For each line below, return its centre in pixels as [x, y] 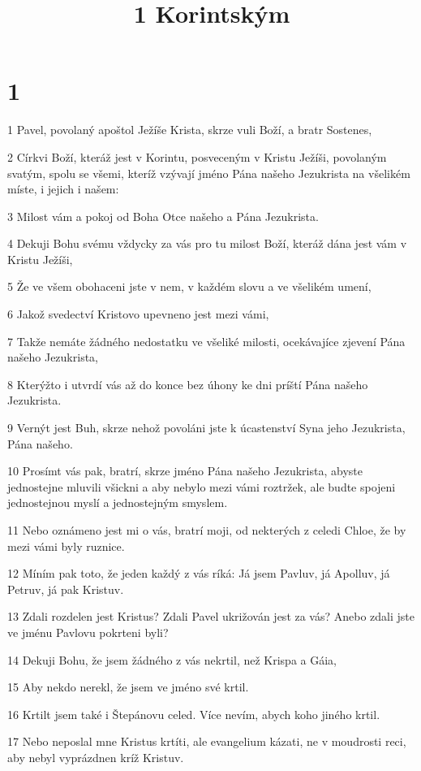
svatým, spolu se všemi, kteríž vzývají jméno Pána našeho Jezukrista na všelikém [209, 173]
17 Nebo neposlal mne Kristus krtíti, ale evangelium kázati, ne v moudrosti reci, [207, 741]
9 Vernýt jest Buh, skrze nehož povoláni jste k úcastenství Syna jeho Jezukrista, [206, 428]
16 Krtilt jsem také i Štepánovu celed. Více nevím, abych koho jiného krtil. [194, 714]
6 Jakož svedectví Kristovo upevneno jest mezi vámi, [138, 314]
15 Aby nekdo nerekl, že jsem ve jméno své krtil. [128, 687]
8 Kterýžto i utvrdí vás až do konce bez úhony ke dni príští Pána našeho [188, 384]
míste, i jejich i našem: [63, 189]
